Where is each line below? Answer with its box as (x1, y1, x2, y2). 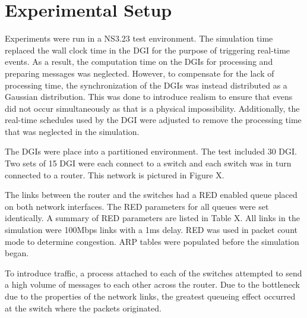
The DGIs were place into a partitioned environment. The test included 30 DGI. (5, 145, 297, 158)
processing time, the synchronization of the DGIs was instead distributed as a (5, 78, 287, 91)
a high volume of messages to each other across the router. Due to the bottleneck (5, 278, 300, 291)
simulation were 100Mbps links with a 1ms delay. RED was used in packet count (5, 223, 297, 236)
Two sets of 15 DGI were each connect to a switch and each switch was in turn (5, 157, 292, 169)
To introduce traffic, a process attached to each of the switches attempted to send (5, 266, 302, 279)
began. (5, 247, 29, 259)
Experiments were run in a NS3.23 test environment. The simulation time (5, 32, 273, 45)
